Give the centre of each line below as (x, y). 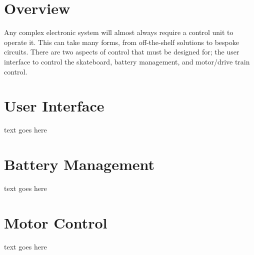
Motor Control (56, 222)
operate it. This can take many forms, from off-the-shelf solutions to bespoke (121, 42)
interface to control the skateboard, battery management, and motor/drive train (127, 61)
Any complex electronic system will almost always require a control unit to (119, 32)
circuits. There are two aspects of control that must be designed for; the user (122, 52)
